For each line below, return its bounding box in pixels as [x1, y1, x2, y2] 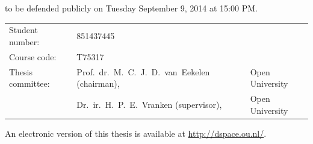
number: [9, 35, 40, 48]
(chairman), [76, 77, 120, 90]
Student [9, 23, 38, 36]
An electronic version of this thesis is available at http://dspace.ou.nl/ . [5, 127, 267, 139]
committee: [9, 77, 50, 90]
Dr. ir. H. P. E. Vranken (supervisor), [76, 98, 222, 110]
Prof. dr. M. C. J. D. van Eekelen [76, 65, 210, 78]
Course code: [9, 50, 57, 63]
